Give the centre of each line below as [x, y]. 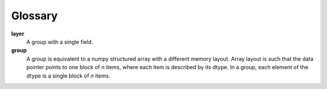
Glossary [35, 16]
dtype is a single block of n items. [68, 76]
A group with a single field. [60, 41]
